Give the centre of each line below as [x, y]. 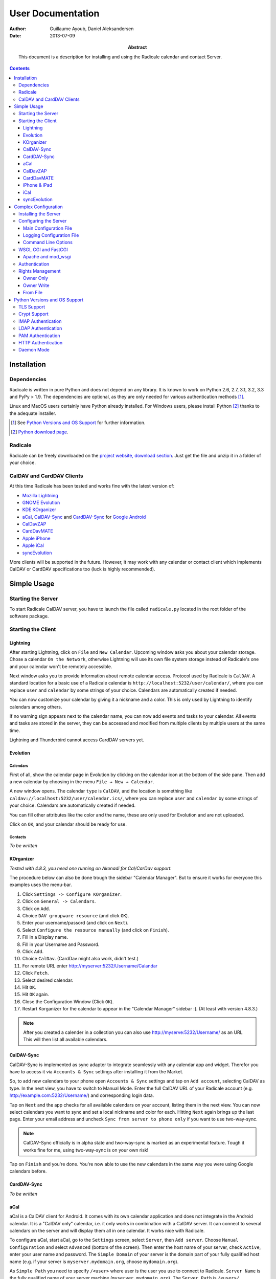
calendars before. [28, 1171]
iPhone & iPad [38, 185]
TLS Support [32, 307]
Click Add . [33, 951]
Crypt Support [33, 314]
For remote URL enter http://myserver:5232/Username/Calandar [90, 966]
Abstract [137, 47]
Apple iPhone [36, 538]
